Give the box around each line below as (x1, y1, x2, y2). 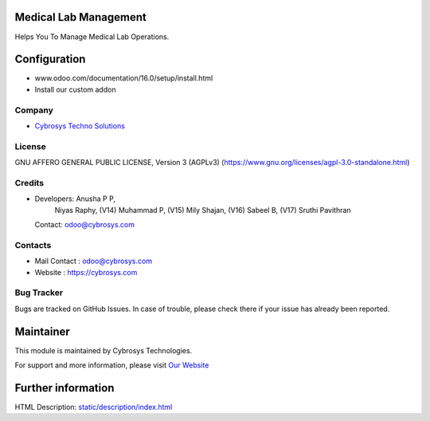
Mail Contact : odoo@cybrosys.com (34, 256, 153, 266)
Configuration (14, 53, 86, 66)
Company (14, 104, 53, 116)
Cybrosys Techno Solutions (34, 120, 125, 131)
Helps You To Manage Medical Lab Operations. (14, 32, 170, 41)
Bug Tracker (14, 287, 64, 298)
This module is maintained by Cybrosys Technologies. (14, 345, 193, 355)
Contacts (14, 239, 52, 250)
